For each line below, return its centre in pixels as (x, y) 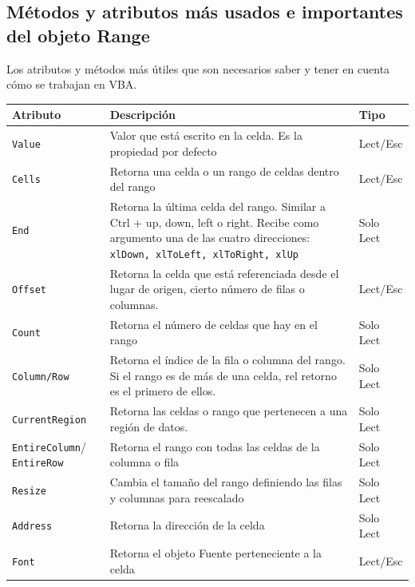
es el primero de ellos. (163, 391)
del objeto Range (78, 35)
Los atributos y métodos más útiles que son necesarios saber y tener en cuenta (198, 68)
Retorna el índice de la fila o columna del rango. (227, 360)
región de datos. (149, 426)
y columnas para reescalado (177, 497)
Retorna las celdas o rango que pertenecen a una (229, 411)
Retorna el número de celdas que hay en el (213, 324)
